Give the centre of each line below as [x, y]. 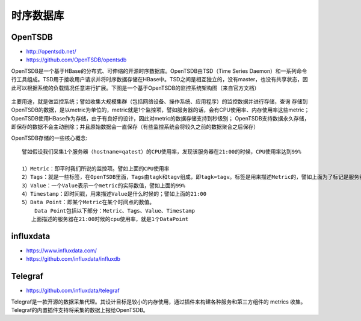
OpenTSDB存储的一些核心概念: [49, 138]
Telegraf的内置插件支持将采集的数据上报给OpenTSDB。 [80, 310]
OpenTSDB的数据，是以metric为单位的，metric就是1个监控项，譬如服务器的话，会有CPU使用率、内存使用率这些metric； [160, 110]
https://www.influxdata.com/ [62, 251]
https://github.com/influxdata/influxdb [73, 259]
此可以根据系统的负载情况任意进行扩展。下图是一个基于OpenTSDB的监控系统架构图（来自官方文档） [135, 88]
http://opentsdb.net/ [51, 52]
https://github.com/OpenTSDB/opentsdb [76, 60]
